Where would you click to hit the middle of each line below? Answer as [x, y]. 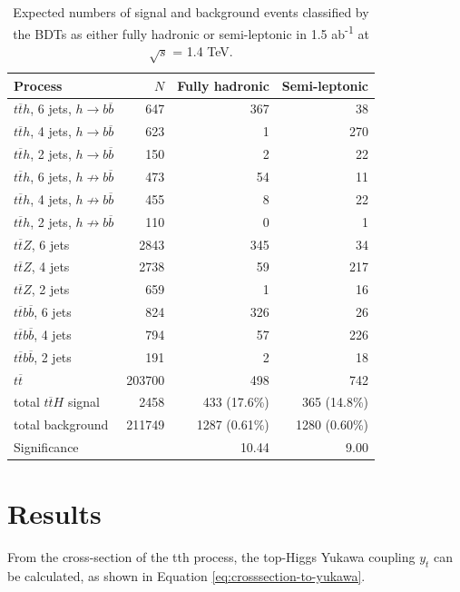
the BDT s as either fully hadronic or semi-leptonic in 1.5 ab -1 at [191, 32]
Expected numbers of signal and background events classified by [191, 12]
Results [54, 513]
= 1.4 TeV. [203, 50]
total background [61, 424]
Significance [46, 447]
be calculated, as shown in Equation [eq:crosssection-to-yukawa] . [186, 576]
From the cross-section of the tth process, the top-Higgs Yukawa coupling [211, 557]
